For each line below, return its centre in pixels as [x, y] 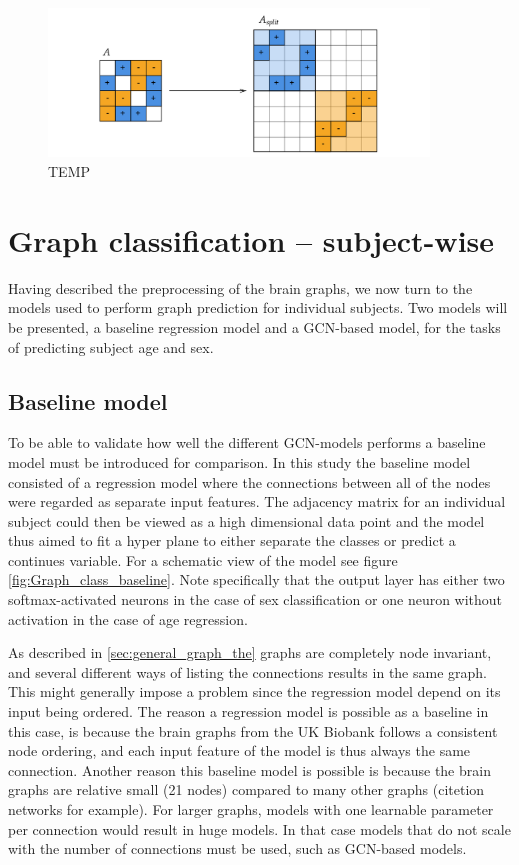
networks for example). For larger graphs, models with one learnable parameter [251, 809]
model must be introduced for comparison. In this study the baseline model [239, 461]
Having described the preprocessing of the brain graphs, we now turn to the [240, 287]
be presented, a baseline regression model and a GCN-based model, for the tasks [254, 326]
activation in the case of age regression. [128, 618]
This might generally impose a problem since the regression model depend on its [254, 691]
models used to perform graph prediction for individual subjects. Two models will [258, 307]
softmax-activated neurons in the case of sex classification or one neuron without [255, 599]
